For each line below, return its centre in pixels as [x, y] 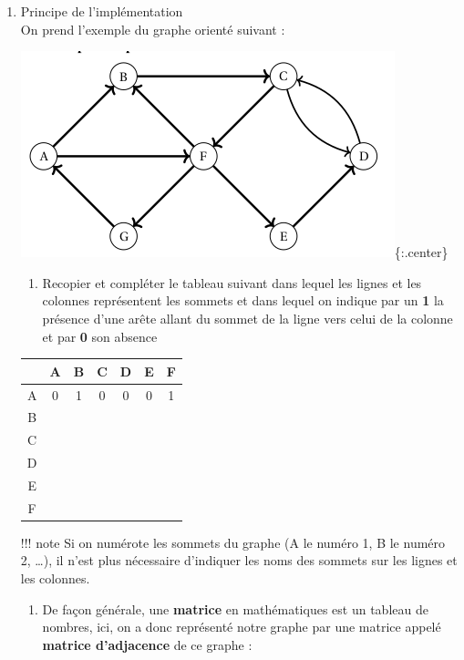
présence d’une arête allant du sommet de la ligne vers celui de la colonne [247, 318]
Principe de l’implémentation [102, 11]
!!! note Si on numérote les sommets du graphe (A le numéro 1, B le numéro [233, 542]
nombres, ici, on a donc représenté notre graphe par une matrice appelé [242, 627]
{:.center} [421, 252]
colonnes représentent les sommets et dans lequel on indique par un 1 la [243, 300]
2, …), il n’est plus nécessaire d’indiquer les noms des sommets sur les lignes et [239, 560]
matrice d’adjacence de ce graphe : [147, 644]
